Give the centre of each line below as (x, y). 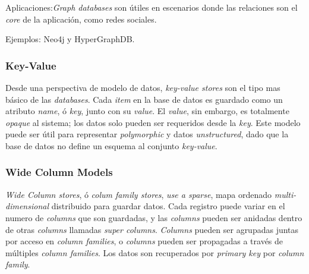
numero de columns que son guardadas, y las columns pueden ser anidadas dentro (154, 217)
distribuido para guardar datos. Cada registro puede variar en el (168, 206)
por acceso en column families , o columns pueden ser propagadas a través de (144, 241)
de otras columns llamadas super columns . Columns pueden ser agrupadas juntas (152, 229)
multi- (285, 194)
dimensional (27, 206)
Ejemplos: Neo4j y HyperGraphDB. (70, 39)
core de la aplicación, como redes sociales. (81, 19)
